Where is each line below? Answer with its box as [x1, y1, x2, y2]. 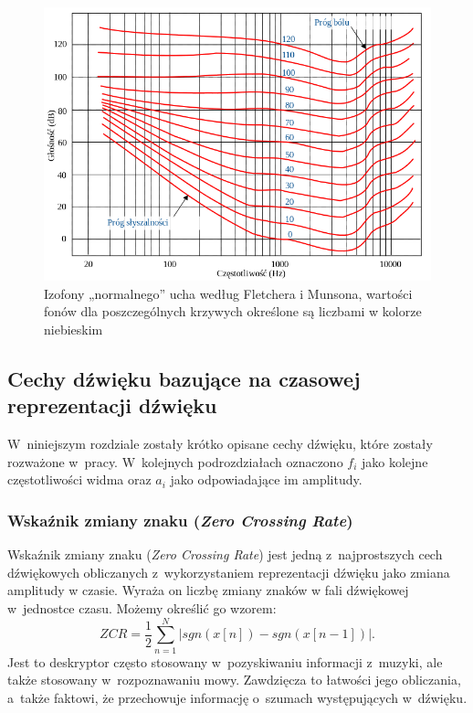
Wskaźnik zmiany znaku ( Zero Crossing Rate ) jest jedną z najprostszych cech [7, 545, 443, 564]
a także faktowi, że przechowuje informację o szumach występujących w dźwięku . [7, 687, 468, 707]
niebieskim [44, 320, 103, 339]
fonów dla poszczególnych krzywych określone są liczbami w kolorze [44, 302, 422, 321]
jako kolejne [362, 452, 428, 471]
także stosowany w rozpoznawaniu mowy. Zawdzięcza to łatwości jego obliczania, [7, 670, 461, 689]
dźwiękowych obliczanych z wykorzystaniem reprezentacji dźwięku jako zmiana [7, 562, 450, 581]
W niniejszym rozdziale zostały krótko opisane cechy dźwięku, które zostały [7, 434, 433, 453]
